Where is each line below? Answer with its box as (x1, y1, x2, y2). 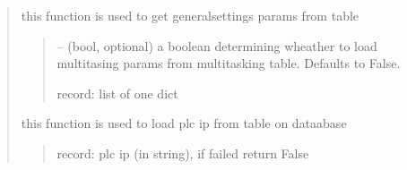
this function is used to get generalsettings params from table (21, 6, 359, 24)
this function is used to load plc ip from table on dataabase (21, 114, 347, 132)
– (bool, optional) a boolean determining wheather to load (56, 36, 377, 55)
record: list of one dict (56, 83, 178, 102)
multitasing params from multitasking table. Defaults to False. (56, 54, 401, 72)
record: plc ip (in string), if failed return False (56, 143, 309, 162)
